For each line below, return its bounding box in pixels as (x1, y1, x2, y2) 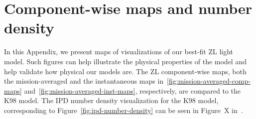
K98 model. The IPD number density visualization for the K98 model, (4, 95, 219, 106)
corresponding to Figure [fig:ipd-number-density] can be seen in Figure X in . (4, 105, 243, 115)
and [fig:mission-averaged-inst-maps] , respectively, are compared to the (24, 85, 241, 96)
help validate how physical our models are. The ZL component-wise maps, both (4, 66, 247, 76)
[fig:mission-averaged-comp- (167, 76, 251, 86)
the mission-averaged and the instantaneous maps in (4, 76, 164, 86)
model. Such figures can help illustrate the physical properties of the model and (4, 56, 247, 66)
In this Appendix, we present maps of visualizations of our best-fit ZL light (4, 46, 234, 57)
